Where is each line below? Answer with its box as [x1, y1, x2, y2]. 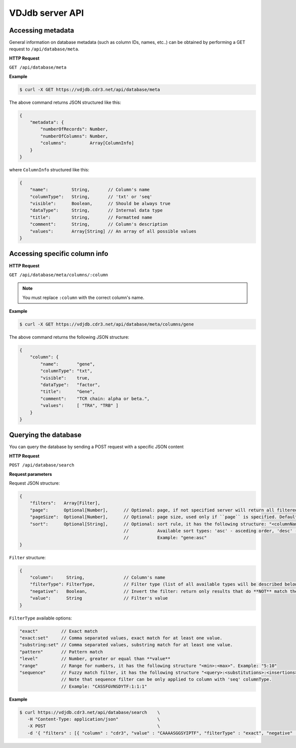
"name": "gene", [40, 361, 96, 367]
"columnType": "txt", [40, 368, 93, 374]
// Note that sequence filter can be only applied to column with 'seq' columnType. [61, 677, 272, 682]
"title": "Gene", [40, 389, 96, 395]
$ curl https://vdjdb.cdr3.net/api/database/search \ [19, 709, 160, 715]
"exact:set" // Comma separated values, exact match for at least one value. [19, 635, 223, 641]
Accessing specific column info [9, 249, 109, 258]
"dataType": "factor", [40, 382, 101, 387]
